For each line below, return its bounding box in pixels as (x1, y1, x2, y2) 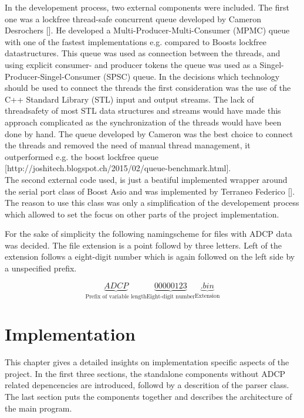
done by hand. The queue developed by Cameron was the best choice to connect (5, 127, 293, 140)
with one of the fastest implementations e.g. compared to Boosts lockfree (5, 35, 266, 47)
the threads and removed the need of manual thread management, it (5, 139, 251, 151)
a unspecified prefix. (5, 262, 77, 274)
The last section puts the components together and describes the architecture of (5, 390, 292, 402)
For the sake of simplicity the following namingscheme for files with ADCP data (5, 227, 292, 240)
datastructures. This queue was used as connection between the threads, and (5, 47, 281, 59)
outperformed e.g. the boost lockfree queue (5, 150, 158, 162)
